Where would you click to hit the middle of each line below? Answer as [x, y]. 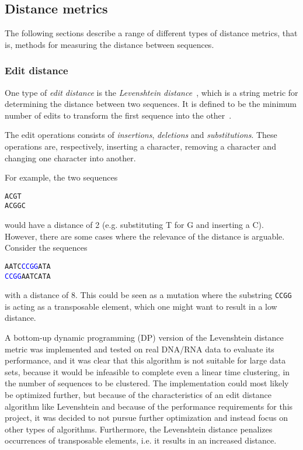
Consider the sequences [46, 247]
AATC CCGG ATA [28, 266]
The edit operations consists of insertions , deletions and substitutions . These [141, 135]
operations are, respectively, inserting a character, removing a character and [140, 146]
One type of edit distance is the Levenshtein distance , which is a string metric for [151, 92]
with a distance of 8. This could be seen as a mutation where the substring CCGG [148, 295]
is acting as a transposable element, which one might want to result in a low [141, 306]
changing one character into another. [70, 157]
